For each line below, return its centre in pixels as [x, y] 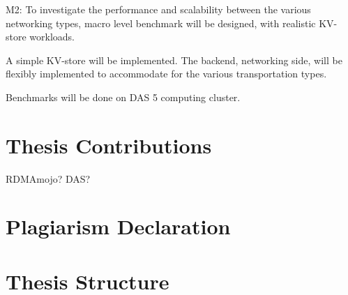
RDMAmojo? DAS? [48, 178]
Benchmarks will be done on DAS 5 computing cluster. [123, 97]
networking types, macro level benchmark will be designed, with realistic [161, 23]
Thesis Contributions [109, 145]
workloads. [52, 37]
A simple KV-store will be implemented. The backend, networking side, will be [174, 60]
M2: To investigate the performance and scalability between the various [158, 9]
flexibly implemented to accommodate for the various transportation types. [166, 74]
